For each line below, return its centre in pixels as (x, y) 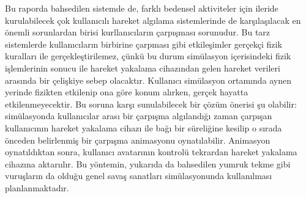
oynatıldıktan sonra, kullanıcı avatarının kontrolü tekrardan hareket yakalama (151, 152)
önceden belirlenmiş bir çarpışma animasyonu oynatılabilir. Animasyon (138, 140)
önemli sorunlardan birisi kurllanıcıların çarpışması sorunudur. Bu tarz (138, 32)
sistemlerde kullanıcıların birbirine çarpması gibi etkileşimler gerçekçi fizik (144, 44)
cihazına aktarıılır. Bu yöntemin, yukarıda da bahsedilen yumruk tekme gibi (148, 163)
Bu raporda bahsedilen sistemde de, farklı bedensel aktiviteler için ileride (142, 8)
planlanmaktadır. (37, 187)
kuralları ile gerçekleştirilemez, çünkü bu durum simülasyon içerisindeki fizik (148, 56)
